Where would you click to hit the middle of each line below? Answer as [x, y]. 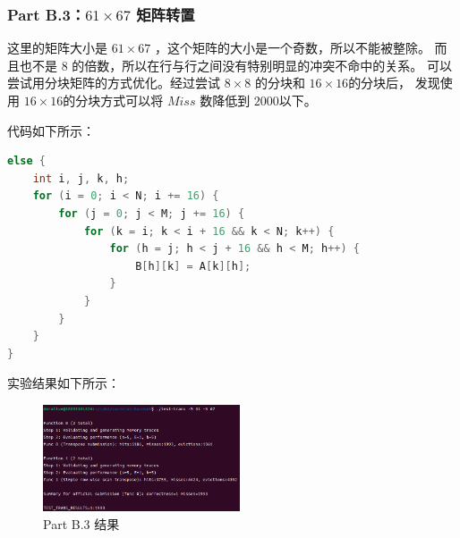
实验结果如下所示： [64, 383]
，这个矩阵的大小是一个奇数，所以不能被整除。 [292, 48]
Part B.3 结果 [81, 523]
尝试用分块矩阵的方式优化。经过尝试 [114, 83]
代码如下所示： [51, 130]
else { [26, 161]
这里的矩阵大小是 [57, 48]
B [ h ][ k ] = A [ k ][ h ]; [193, 266]
